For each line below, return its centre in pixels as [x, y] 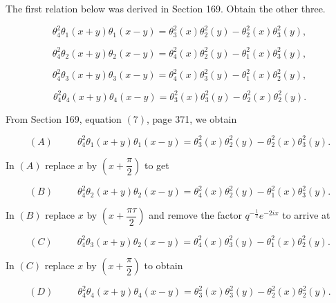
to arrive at [306, 215]
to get [157, 165]
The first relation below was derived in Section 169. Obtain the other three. [166, 8]
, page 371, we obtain [192, 118]
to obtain [164, 265]
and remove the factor [195, 215]
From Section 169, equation [64, 118]
